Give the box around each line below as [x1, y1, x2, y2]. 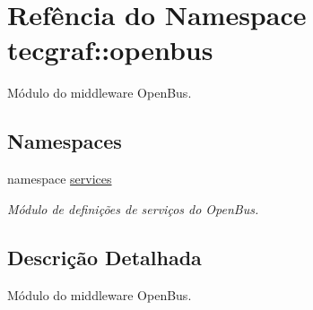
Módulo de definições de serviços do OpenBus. [7, 199, 259, 218]
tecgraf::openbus [7, 31, 213, 68]
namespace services [7, 169, 112, 188]
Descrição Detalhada [7, 243, 202, 271]
